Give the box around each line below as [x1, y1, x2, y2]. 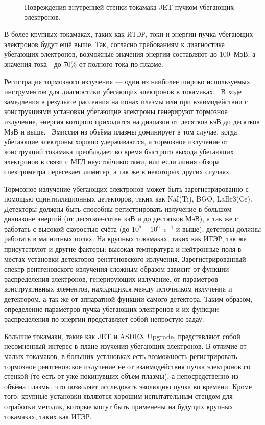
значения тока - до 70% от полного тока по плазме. [4, 58, 163, 69]
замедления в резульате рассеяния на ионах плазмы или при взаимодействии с [4, 96, 248, 106]
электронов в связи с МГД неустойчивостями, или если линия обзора [4, 156, 220, 167]
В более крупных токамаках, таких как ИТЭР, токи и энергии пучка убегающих [4, 29, 253, 39]
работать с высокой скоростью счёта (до [4, 223, 130, 234]
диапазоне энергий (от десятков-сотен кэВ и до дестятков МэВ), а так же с [4, 213, 238, 224]
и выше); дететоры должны [176, 223, 261, 234]
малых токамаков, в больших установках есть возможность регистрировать [4, 351, 237, 361]
